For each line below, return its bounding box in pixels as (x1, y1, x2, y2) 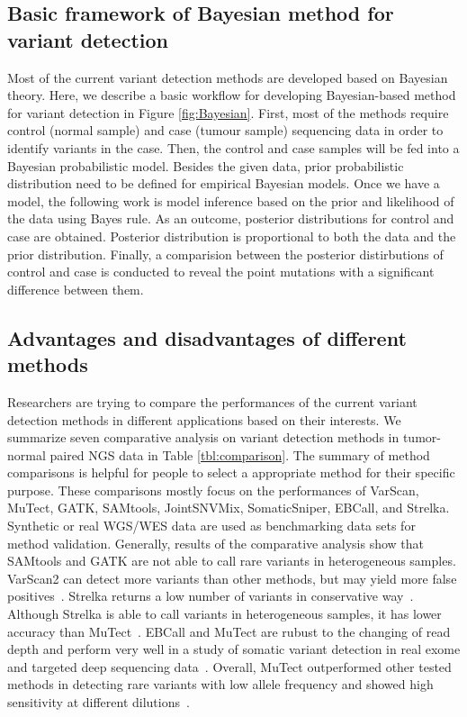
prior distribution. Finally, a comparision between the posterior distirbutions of (7, 244, 444, 263)
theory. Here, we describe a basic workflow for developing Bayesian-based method (7, 86, 456, 104)
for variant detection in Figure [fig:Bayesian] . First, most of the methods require (7, 103, 449, 122)
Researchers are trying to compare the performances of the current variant (7, 392, 418, 411)
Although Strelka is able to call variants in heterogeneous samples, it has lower (7, 604, 442, 623)
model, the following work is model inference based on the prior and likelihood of (7, 191, 454, 210)
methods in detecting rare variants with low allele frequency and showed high (7, 675, 434, 694)
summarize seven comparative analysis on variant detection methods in (7, 428, 400, 447)
